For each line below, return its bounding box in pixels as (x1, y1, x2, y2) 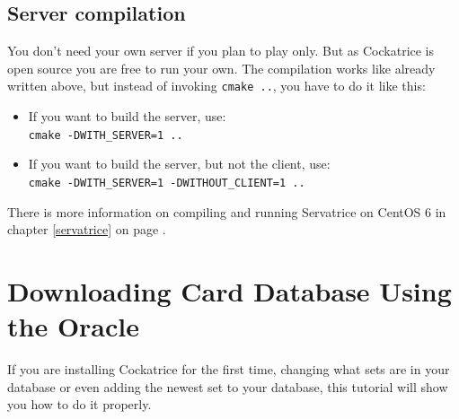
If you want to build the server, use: (28, 107, 226, 126)
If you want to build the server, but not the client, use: (28, 154, 331, 173)
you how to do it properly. (7, 395, 152, 414)
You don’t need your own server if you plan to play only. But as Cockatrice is (7, 41, 435, 60)
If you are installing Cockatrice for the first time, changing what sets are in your (7, 360, 450, 379)
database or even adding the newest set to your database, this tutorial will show (7, 377, 448, 396)
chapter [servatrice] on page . (7, 220, 166, 239)
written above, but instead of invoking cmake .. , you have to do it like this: (7, 76, 426, 95)
